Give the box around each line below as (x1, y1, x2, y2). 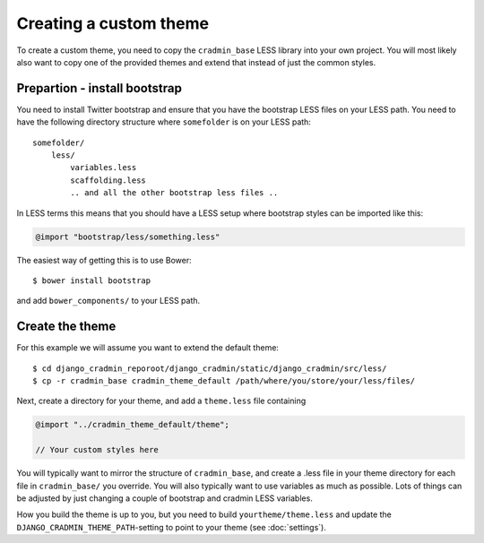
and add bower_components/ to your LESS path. (16, 296, 201, 306)
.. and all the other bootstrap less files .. (70, 188, 279, 198)
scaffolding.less (70, 175, 147, 185)
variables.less (70, 162, 137, 173)
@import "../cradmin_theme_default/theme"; (35, 419, 230, 430)
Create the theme (16, 319, 117, 334)
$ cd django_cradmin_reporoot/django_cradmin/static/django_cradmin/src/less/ (32, 363, 387, 374)
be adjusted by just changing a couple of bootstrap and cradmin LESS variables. (16, 493, 313, 504)
